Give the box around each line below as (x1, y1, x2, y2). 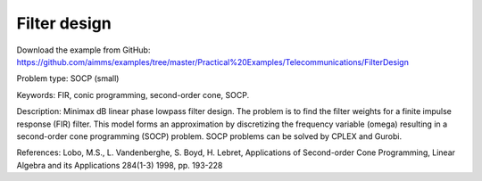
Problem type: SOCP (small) (16, 73, 120, 84)
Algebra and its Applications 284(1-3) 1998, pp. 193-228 (16, 160, 223, 170)
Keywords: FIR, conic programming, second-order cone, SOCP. (16, 89, 250, 100)
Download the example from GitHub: (16, 45, 151, 55)
